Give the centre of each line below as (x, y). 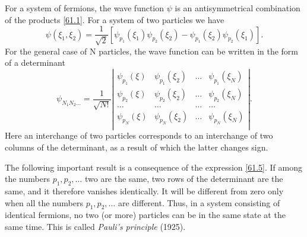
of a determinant (35, 63)
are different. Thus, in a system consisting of (199, 202)
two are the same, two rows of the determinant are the (184, 179)
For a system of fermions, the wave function (85, 8)
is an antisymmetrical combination (238, 8)
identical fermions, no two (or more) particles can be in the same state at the (145, 215)
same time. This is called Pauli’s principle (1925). (95, 226)
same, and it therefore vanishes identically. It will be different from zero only (144, 190)
